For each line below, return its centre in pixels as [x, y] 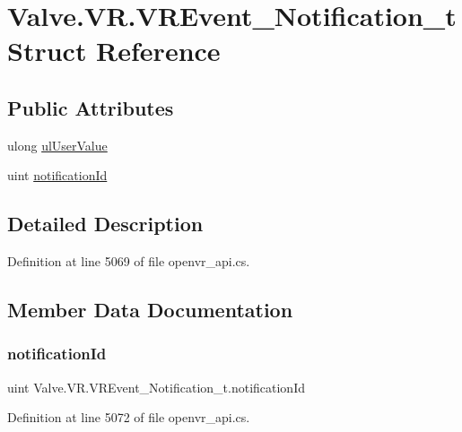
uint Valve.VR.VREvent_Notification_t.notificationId [156, 387]
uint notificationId [57, 175]
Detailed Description [105, 224]
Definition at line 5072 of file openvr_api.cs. [129, 417]
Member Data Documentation [150, 310]
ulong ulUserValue [57, 145]
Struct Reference [114, 51]
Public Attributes [91, 107]
